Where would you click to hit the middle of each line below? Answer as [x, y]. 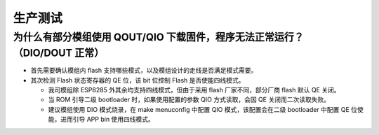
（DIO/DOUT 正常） [59, 53]
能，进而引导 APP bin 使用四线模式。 [101, 120]
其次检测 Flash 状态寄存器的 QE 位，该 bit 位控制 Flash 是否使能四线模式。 [138, 80]
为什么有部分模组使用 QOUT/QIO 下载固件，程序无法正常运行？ [159, 37]
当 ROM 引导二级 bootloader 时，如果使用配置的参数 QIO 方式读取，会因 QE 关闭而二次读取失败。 [189, 100]
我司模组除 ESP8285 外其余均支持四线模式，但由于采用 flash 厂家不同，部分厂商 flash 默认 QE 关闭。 [194, 90]
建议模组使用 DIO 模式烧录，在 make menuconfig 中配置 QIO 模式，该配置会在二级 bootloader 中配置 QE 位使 [206, 109]
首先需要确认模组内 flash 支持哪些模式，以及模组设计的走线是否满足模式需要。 [144, 71]
